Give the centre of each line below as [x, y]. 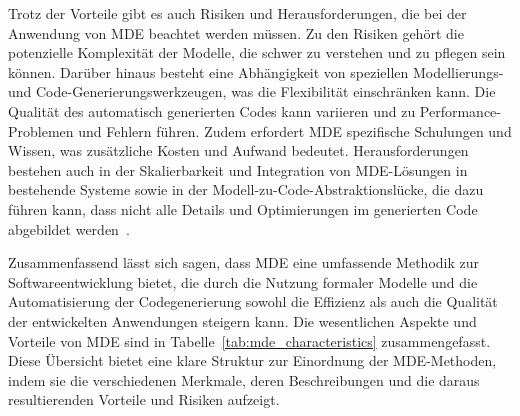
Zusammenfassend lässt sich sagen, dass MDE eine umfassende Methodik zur [244, 262]
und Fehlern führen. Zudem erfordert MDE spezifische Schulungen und [295, 130]
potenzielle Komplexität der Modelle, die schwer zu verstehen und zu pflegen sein [257, 52]
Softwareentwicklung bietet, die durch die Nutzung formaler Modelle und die [243, 281]
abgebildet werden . [69, 228]
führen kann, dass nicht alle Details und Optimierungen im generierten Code [243, 208]
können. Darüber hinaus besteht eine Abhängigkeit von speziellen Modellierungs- [256, 71]
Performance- [460, 110]
